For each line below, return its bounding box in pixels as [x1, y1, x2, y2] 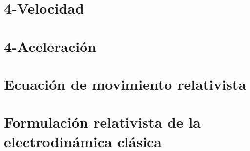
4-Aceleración [4, 36, 97, 56]
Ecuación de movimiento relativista [4, 74, 247, 94]
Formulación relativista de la [4, 112, 201, 132]
